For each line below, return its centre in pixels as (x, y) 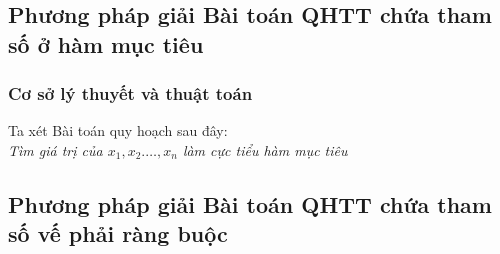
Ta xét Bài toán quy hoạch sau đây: (118, 130)
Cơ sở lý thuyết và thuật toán (130, 93)
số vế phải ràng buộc (118, 233)
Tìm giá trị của (55, 149)
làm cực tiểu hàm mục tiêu (265, 149)
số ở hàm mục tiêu (106, 43)
